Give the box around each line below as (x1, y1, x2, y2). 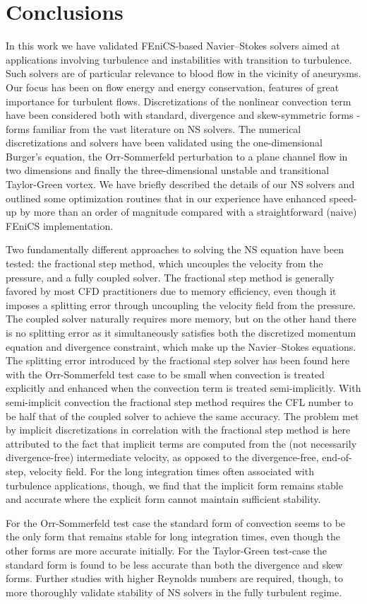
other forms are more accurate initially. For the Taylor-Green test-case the (6, 542, 327, 557)
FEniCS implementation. (6, 218, 114, 233)
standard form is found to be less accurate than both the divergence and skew (6, 557, 343, 571)
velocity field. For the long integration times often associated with (29, 463, 314, 478)
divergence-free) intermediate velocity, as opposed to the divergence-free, (6, 450, 319, 465)
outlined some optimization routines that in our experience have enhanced (6, 190, 327, 205)
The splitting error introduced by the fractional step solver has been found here (6, 353, 350, 368)
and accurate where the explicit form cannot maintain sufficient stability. (6, 492, 321, 506)
